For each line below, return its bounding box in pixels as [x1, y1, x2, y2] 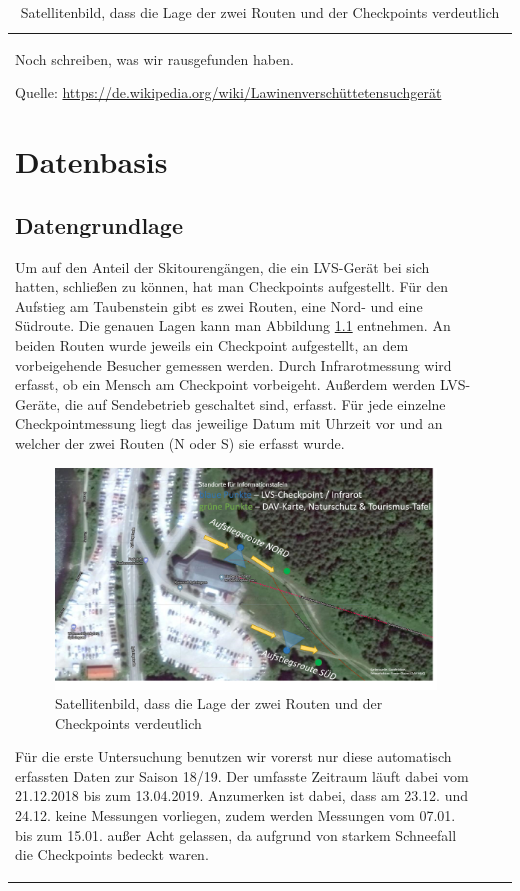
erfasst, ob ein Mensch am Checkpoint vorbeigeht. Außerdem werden [15, 374, 436, 395]
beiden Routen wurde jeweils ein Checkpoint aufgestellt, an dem [15, 334, 409, 355]
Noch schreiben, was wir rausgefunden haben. [15, 48, 294, 69]
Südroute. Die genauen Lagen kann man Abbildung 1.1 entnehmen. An [15, 315, 451, 336]
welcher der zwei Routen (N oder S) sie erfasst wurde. [15, 432, 345, 453]
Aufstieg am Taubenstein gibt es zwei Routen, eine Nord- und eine [15, 295, 423, 316]
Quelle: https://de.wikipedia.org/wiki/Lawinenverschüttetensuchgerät [15, 82, 442, 103]
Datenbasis [15, 141, 168, 182]
